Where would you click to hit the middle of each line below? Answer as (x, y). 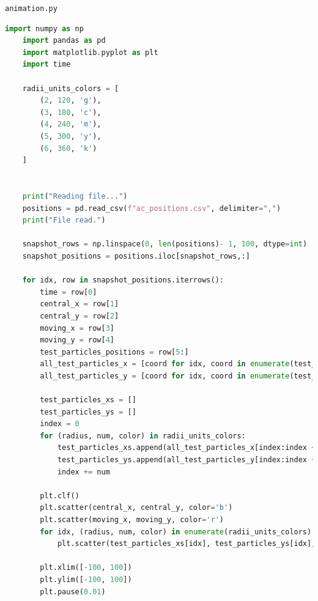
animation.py (31, 9)
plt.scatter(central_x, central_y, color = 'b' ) (136, 508)
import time (46, 65)
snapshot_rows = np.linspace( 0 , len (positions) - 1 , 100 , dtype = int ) (165, 244)
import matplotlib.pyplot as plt (90, 52)
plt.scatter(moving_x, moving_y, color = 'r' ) (132, 520)
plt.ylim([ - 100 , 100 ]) (86, 579)
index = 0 (60, 424)
